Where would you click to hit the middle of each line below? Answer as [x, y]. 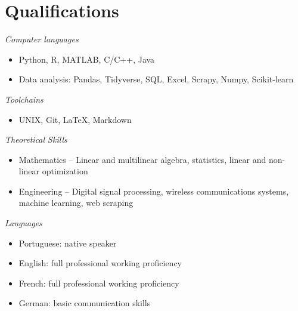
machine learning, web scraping [76, 203]
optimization [65, 171]
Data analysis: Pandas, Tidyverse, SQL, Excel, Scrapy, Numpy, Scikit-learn [156, 79]
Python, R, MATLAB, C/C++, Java [87, 59]
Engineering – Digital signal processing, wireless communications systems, [154, 191]
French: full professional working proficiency [99, 283]
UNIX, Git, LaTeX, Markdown [75, 119]
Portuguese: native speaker [68, 243]
